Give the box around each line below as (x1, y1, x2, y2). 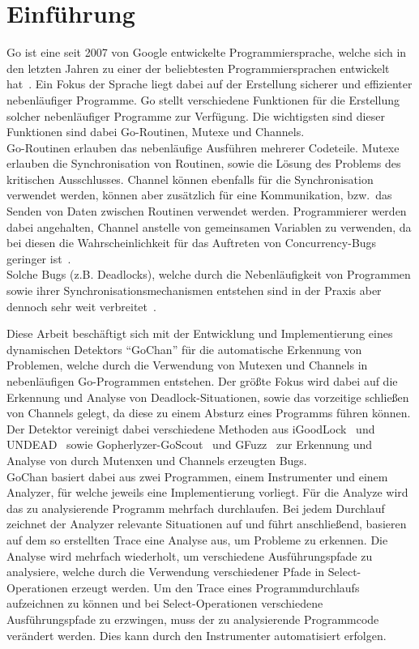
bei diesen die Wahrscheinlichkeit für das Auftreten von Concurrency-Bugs (6, 234, 377, 251)
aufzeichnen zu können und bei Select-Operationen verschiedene (6, 595, 323, 612)
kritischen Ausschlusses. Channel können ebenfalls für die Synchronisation (6, 170, 374, 187)
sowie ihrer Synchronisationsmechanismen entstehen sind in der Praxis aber (6, 282, 382, 299)
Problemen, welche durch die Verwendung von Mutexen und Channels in (6, 357, 368, 374)
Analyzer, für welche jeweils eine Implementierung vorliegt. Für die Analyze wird (6, 484, 408, 501)
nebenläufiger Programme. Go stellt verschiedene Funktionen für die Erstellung (6, 91, 400, 108)
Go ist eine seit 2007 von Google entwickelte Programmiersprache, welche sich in (6, 44, 407, 61)
